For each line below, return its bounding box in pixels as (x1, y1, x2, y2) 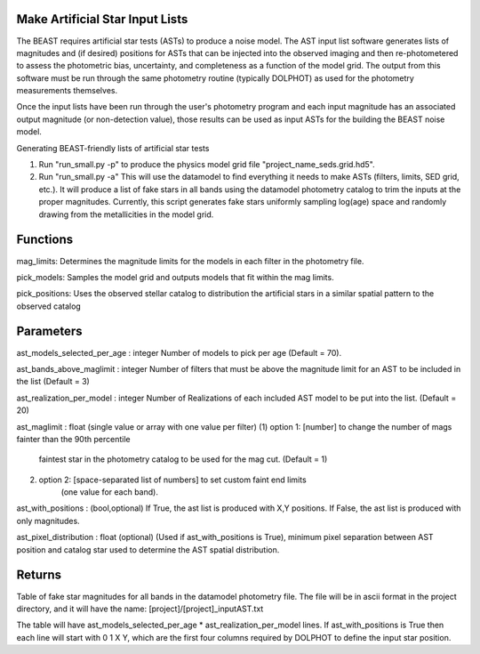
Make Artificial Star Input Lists (16, 12, 188, 27)
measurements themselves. (16, 85, 118, 96)
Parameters (16, 324, 83, 339)
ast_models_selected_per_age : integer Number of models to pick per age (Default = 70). (16, 347, 342, 358)
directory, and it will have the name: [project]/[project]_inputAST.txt (16, 603, 264, 614)
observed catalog (16, 301, 82, 311)
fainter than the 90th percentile (16, 433, 131, 444)
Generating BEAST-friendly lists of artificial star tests (16, 142, 210, 153)
